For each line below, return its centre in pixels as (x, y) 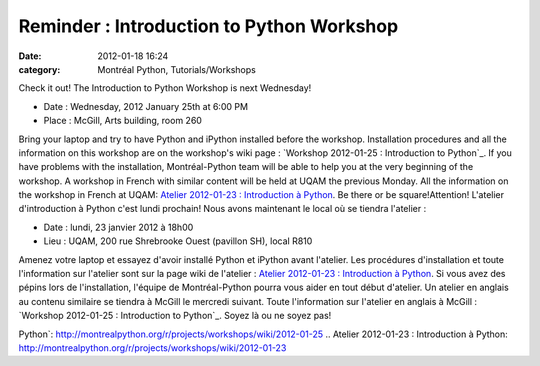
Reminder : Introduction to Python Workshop (208, 26)
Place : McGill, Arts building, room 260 (122, 121)
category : (39, 69)
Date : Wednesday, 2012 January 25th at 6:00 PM (146, 106)
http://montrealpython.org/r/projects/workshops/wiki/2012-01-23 (152, 347)
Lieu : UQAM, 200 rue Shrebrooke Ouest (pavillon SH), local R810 (178, 241)
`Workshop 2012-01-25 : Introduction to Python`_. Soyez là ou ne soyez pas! (175, 316)
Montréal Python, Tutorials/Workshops (177, 69)
